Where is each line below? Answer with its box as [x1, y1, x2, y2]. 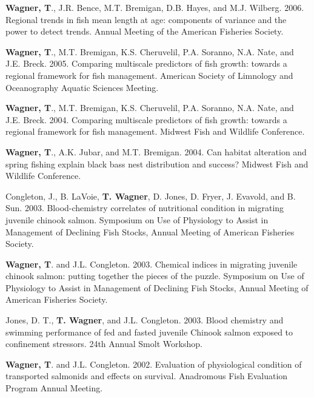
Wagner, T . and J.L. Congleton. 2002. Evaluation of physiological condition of [5, 357, 302, 370]
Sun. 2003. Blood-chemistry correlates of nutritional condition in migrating [5, 201, 284, 214]
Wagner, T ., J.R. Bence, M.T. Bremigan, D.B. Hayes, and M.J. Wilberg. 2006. [5, 1, 304, 13]
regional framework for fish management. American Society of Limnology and [5, 69, 293, 81]
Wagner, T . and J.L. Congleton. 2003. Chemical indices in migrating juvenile [5, 257, 298, 270]
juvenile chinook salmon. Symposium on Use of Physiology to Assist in [5, 213, 269, 226]
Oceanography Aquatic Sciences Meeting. [5, 81, 159, 93]
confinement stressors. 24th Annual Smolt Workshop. [5, 337, 202, 350]
